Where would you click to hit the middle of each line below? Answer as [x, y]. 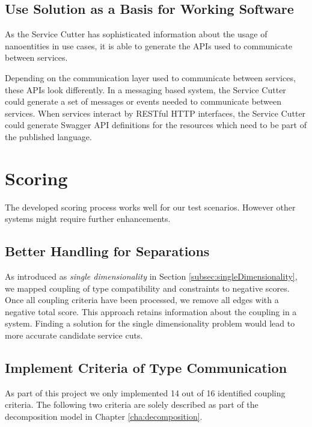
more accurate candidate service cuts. [74, 335]
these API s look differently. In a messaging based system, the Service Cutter [145, 89]
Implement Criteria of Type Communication [146, 368]
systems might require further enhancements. [88, 219]
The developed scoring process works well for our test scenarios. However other [150, 207]
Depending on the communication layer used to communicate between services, [150, 77]
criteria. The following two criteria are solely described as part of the [132, 404]
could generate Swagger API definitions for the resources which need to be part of [156, 125]
